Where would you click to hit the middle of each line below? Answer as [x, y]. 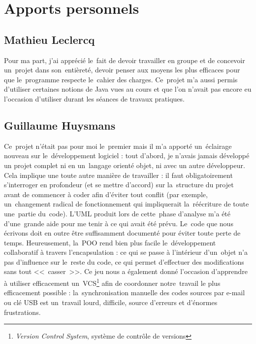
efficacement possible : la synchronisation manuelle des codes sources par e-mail [125, 292]
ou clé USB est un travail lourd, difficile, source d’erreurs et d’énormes [111, 302]
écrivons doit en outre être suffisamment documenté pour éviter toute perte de [122, 233]
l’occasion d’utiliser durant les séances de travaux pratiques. [94, 98]
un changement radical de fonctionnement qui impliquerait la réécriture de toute [127, 204]
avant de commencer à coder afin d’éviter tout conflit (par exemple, [106, 194]
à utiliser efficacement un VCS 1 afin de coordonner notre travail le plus [112, 282]
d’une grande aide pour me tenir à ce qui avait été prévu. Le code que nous [119, 223]
